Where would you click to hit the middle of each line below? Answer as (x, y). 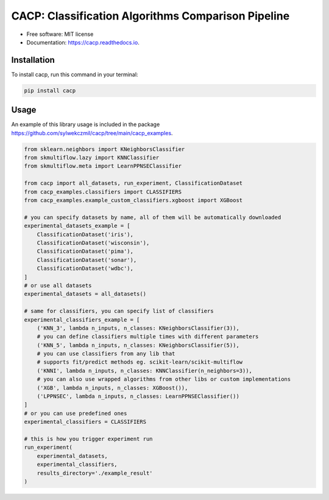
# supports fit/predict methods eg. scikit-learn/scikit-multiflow (140, 362)
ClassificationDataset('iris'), (85, 234)
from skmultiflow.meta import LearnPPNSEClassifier (103, 166)
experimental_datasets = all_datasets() (85, 294)
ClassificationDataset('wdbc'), (85, 269)
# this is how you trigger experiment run (88, 439)
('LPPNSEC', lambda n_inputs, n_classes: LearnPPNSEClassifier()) (138, 396)
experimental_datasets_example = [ (77, 226)
